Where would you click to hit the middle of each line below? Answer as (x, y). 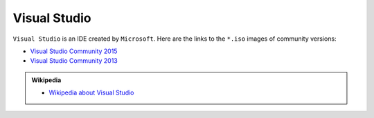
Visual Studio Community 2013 (74, 61)
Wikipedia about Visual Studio (91, 92)
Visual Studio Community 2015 (74, 51)
